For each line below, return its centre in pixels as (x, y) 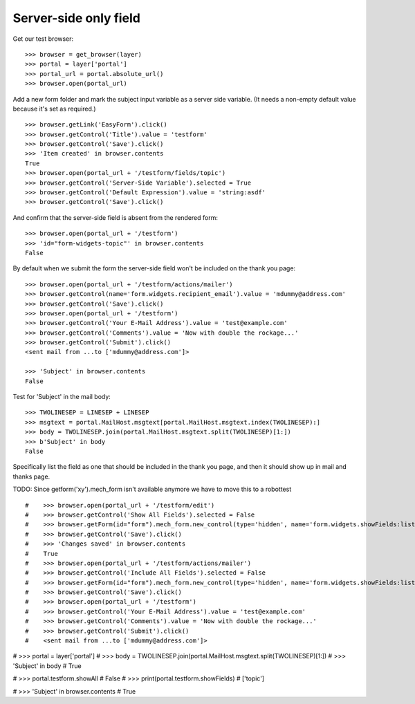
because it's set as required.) (54, 109)
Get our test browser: (43, 39)
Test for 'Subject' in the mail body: (62, 397)
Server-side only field (77, 18)
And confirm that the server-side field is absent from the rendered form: (115, 217)
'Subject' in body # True (47, 666)
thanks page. (31, 476)
